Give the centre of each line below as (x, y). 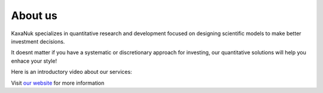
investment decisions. (38, 41)
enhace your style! (34, 61)
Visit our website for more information (58, 83)
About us (34, 15)
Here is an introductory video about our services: (71, 72)
